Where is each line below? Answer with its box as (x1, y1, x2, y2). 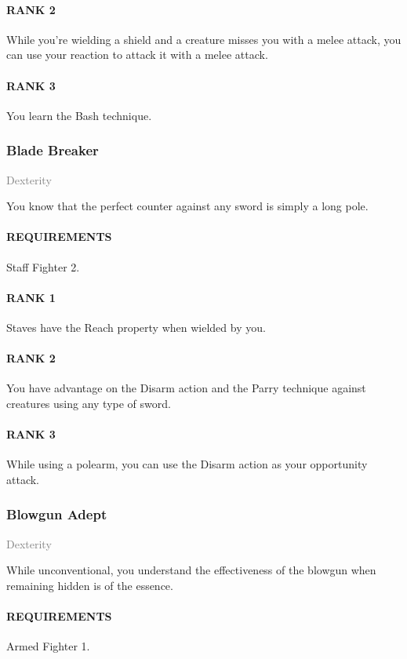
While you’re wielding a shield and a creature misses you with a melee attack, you (6, 31, 402, 47)
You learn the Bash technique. (6, 107, 152, 123)
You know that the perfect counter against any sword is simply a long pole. (6, 198, 369, 214)
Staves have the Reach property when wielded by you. (6, 319, 266, 335)
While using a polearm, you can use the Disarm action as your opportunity (6, 456, 368, 472)
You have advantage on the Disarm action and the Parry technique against (6, 380, 366, 396)
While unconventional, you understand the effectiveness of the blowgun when (6, 562, 376, 578)
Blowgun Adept (6, 504, 107, 524)
